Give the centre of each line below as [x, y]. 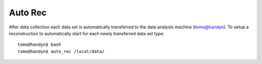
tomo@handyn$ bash [40, 45]
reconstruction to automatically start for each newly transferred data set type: [87, 33]
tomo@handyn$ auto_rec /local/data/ [61, 51]
